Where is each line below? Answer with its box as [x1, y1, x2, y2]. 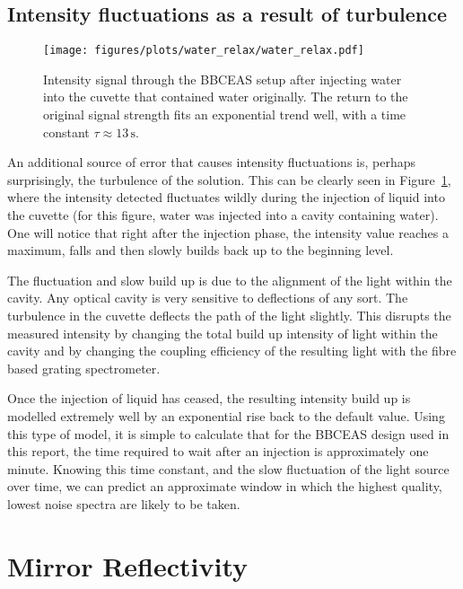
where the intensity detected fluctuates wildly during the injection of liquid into [7, 188, 445, 207]
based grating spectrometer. [7, 358, 161, 377]
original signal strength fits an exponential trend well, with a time [43, 105, 406, 124]
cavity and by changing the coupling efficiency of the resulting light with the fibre [7, 341, 457, 360]
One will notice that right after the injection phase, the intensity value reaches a [7, 223, 449, 242]
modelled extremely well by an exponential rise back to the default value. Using [7, 406, 445, 425]
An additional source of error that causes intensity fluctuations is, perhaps [7, 153, 415, 171]
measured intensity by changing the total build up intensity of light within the [7, 323, 438, 342]
